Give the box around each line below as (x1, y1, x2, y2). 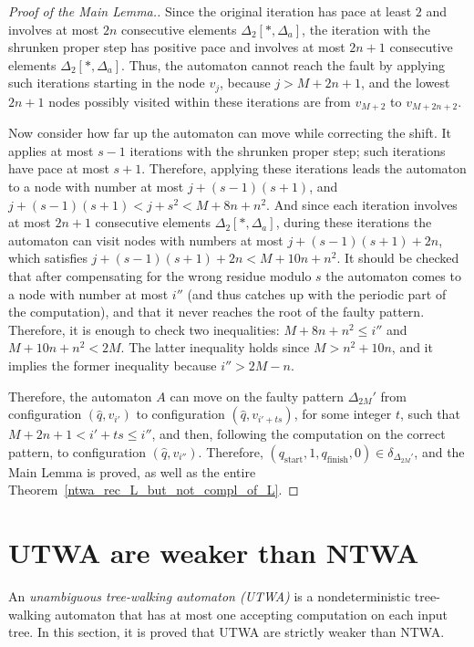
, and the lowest (361, 73, 450, 92)
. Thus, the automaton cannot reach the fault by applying (121, 55, 445, 74)
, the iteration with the (302, 19, 430, 38)
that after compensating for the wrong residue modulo (8, 266, 312, 286)
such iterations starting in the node (8, 73, 205, 92)
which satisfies (8, 248, 88, 267)
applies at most (8, 141, 94, 160)
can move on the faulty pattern (170, 386, 345, 405)
